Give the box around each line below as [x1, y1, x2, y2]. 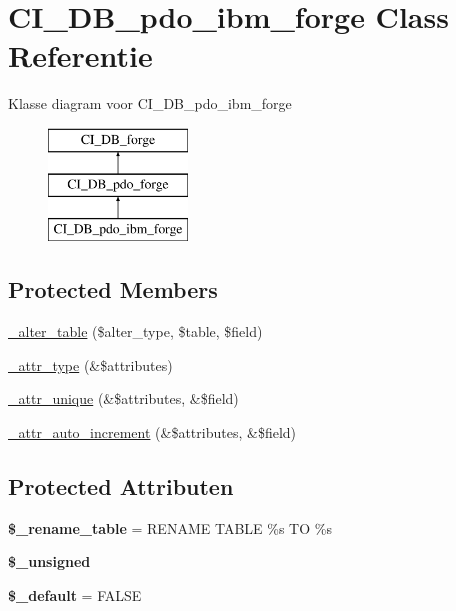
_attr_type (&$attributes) [8, 354, 173, 375]
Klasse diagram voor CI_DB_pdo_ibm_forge [8, 93, 292, 114]
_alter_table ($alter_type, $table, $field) [8, 321, 263, 342]
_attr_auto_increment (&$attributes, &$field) [8, 421, 297, 442]
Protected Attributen [8, 470, 234, 501]
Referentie [8, 35, 153, 76]
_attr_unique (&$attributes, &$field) [8, 388, 239, 409]
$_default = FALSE [8, 584, 142, 605]
